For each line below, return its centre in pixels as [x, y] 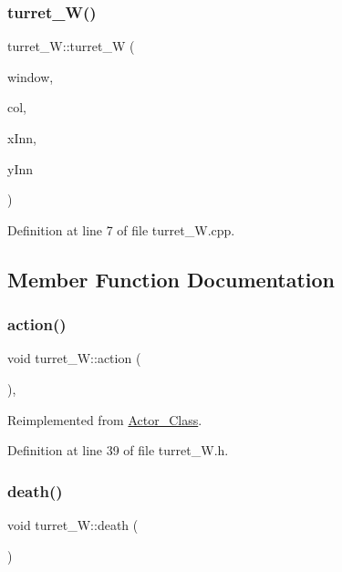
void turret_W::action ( [74, 358]
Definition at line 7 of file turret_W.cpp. [121, 229]
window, [31, 76]
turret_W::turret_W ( [71, 46]
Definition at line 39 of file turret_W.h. [118, 450]
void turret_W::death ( [73, 524]
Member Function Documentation [171, 279]
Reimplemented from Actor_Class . [105, 419]
